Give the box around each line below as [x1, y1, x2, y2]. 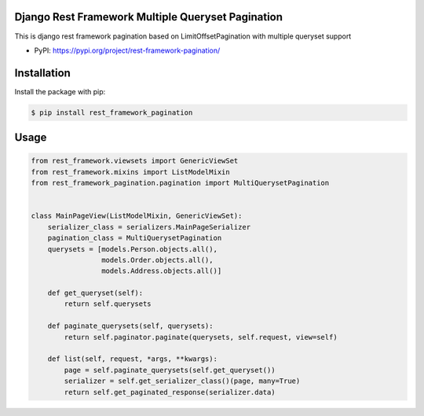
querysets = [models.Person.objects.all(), [47, 245, 217, 253]
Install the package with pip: [14, 87, 106, 96]
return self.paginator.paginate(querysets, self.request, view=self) [64, 333, 338, 341]
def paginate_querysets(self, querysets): [47, 322, 214, 330]
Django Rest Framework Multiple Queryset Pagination [14, 10, 283, 24]
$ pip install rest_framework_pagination [31, 108, 193, 117]
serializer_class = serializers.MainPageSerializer [47, 223, 251, 231]
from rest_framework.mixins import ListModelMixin [31, 168, 231, 176]
